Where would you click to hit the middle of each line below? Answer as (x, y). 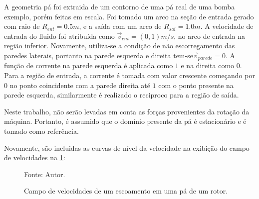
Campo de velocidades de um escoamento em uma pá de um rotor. (126, 191)
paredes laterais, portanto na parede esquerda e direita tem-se (99, 55)
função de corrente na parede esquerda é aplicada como (89, 65)
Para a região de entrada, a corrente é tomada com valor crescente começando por (129, 75)
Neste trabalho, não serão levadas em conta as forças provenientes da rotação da (127, 111)
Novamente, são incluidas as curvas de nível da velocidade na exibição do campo (127, 148)
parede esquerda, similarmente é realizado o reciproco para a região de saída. (122, 95)
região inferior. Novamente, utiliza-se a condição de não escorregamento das (120, 46)
